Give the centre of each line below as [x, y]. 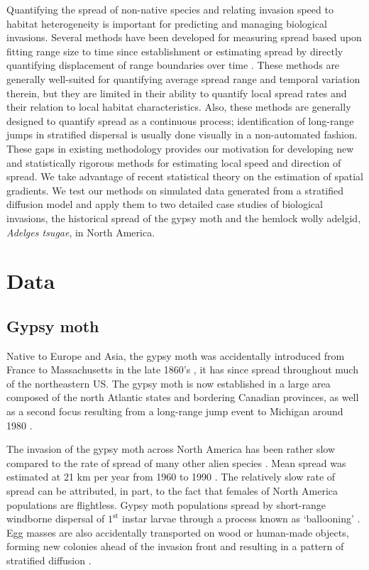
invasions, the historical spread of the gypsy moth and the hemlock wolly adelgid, [184, 218]
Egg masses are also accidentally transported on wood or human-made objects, [178, 532]
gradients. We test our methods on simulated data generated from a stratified [175, 190]
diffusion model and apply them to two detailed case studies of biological [165, 204]
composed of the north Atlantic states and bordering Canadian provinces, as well [183, 397]
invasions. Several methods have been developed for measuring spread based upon [184, 37]
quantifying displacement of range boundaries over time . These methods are [173, 65]
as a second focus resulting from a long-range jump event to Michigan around [175, 411]
